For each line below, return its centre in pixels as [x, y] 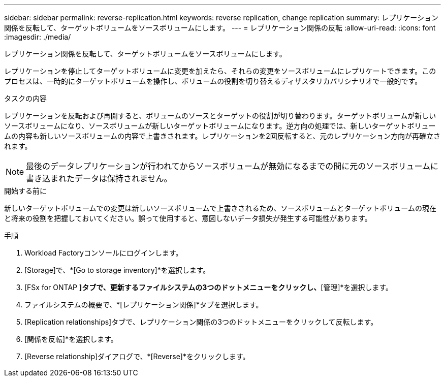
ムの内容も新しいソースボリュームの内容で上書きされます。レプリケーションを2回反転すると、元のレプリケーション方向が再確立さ [222, 136]
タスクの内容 [25, 98]
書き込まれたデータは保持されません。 [99, 178]
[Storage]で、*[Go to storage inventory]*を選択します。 [117, 270]
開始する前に [25, 191]
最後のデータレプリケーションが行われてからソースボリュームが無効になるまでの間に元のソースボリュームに [232, 166]
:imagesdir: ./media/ [38, 37]
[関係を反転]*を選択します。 [71, 339]
